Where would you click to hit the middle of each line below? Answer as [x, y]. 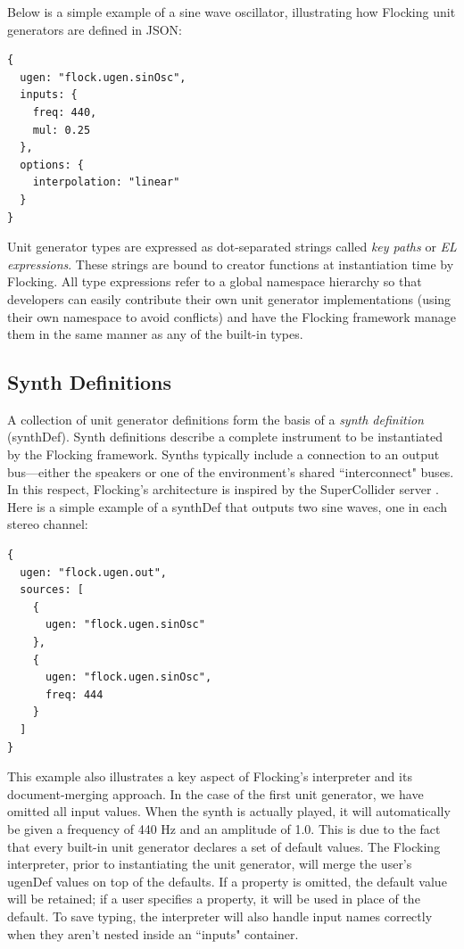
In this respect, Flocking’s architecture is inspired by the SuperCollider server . [223, 489]
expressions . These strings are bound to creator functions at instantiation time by [231, 264]
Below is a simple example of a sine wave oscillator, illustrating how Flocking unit [232, 12]
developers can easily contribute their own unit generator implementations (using [229, 298]
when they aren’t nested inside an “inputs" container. [153, 933]
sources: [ [52, 590]
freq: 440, [65, 112]
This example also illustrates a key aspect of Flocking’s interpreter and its [210, 776]
